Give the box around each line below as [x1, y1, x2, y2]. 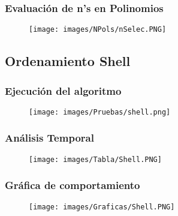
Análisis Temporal [5, 130, 94, 145]
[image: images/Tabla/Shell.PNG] [29, 155, 162, 164]
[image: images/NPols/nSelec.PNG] [29, 25, 167, 34]
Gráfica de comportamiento [5, 178, 140, 193]
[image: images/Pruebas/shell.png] [29, 107, 171, 116]
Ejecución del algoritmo [5, 83, 122, 98]
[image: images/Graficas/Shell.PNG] [29, 202, 175, 211]
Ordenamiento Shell [5, 52, 131, 70]
